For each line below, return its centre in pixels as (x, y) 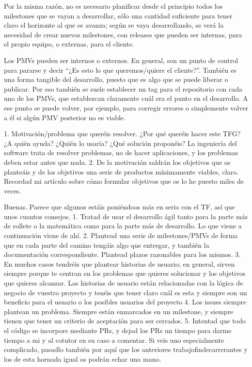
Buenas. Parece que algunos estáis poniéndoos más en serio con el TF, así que (119, 207)
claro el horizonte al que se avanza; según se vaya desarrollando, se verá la (114, 25)
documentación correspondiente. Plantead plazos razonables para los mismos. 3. (122, 254)
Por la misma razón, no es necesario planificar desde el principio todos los (113, 6)
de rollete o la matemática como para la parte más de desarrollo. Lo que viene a (123, 226)
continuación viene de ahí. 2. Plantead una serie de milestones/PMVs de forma (121, 235)
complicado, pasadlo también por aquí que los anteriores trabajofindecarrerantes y (126, 349)
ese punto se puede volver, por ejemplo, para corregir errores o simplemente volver (126, 107)
